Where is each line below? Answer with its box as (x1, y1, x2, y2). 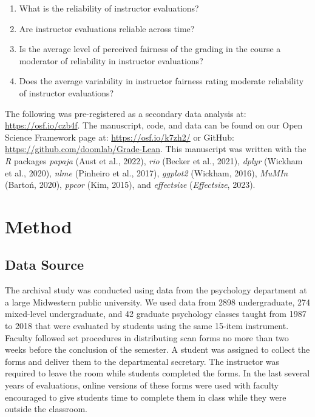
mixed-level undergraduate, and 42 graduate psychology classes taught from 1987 (5, 307, 307, 320)
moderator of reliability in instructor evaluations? (19, 54, 203, 67)
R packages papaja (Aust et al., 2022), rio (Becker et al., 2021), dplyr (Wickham (5, 154, 303, 167)
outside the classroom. (5, 402, 87, 415)
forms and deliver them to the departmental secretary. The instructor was (5, 355, 280, 367)
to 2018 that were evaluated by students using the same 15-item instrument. (5, 319, 289, 332)
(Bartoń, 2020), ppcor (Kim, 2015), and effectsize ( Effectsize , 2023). (5, 178, 256, 191)
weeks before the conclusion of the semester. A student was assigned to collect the (5, 343, 310, 356)
